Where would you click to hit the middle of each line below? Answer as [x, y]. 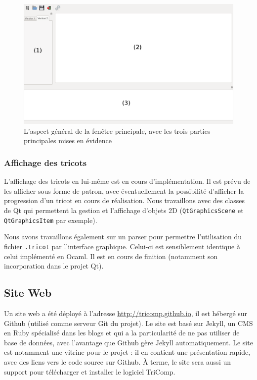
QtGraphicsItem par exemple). [51, 220]
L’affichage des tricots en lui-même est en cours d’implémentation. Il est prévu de [127, 181]
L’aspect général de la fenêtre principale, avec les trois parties [117, 131]
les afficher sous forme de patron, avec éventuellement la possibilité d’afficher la [124, 190]
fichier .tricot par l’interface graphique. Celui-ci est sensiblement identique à [122, 246]
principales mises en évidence [68, 140]
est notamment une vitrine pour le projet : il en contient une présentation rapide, [127, 352]
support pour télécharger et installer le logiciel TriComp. [90, 371]
